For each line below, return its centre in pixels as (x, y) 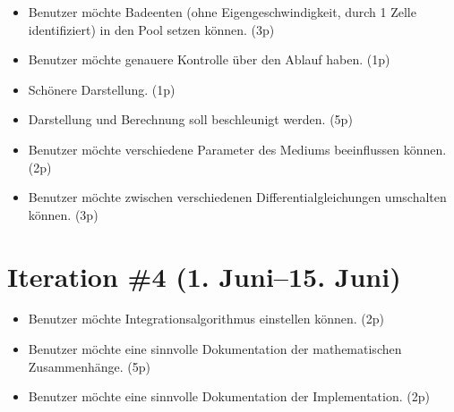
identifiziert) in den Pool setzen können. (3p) (151, 29)
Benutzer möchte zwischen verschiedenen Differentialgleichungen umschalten (237, 197)
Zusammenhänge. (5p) (89, 366)
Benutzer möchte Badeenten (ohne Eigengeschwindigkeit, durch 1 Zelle (222, 12)
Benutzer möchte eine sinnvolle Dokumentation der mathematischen (215, 349)
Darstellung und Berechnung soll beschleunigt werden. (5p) (190, 119)
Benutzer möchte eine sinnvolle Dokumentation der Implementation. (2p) (229, 396)
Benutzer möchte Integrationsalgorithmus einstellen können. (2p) (206, 319)
